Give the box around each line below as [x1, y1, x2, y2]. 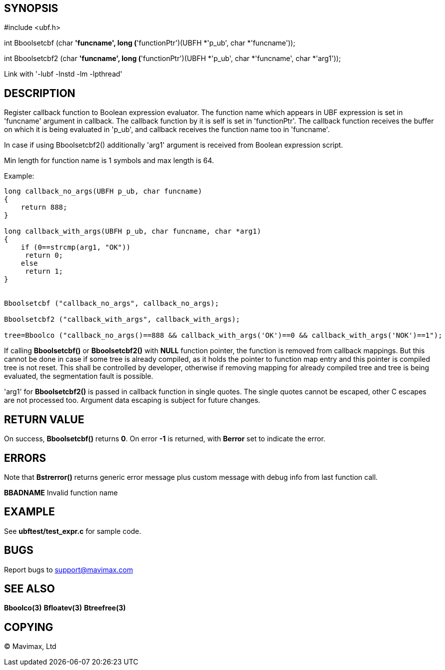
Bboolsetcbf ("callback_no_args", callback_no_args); [4, 299, 219, 308]
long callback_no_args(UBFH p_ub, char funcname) [4, 187, 202, 196]
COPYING [4, 620, 53, 633]
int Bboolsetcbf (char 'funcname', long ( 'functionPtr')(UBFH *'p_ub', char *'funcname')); [4, 39, 295, 48]
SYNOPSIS [4, 2, 58, 15]
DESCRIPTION [4, 87, 75, 100]
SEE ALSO [4, 582, 55, 595]
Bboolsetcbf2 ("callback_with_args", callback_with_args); [4, 315, 240, 324]
